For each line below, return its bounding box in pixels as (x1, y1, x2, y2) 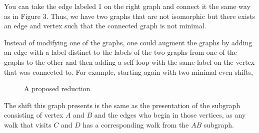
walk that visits (4, 119, 51, 130)
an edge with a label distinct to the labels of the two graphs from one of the (4, 47, 237, 57)
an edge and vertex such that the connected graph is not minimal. (4, 20, 206, 31)
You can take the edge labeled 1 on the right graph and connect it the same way (4, 1, 250, 11)
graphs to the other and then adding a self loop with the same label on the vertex (4, 56, 255, 67)
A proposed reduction (24, 83, 90, 94)
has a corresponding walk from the (82, 119, 189, 130)
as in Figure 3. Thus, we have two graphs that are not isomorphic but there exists (4, 10, 255, 21)
